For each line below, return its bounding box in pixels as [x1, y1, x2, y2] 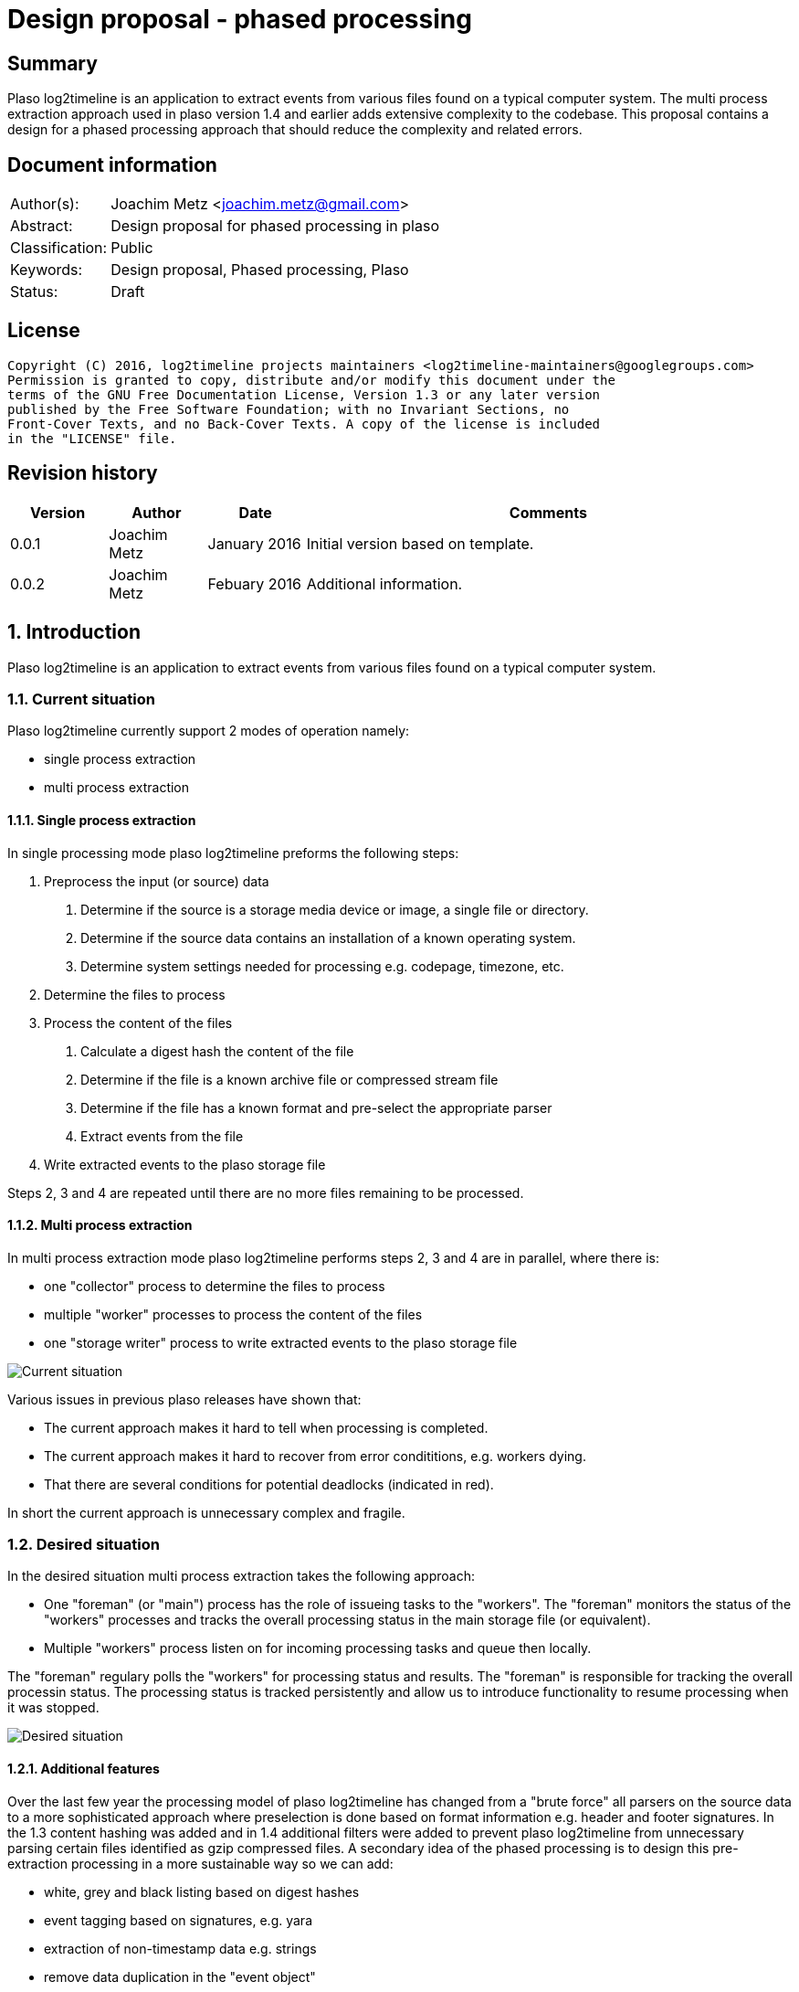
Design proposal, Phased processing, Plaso [110, 260, 409, 280]
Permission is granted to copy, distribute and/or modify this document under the [7, 372, 615, 387]
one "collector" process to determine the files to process [44, 1277, 385, 1294]
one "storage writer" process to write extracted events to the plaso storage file [44, 1334, 518, 1351]
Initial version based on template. [306, 534, 534, 553]
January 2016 [207, 534, 301, 553]
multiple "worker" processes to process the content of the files [44, 1306, 423, 1322]
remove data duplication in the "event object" [44, 1968, 316, 1985]
